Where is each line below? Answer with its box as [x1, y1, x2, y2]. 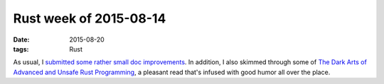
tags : [13, 44, 29, 53]
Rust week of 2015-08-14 [13, 11, 166, 26]
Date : [13, 35, 30, 44]
